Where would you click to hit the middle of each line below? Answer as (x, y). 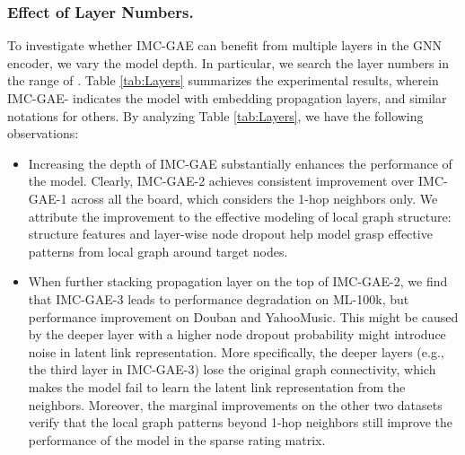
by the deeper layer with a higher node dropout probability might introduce (237, 334)
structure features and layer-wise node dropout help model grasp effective (230, 234)
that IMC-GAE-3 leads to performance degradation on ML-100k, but (219, 298)
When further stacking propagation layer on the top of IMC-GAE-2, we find (238, 281)
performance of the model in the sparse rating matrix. (177, 439)
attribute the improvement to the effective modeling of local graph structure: (240, 216)
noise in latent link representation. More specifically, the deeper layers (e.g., (236, 351)
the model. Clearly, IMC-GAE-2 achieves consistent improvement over (221, 181)
